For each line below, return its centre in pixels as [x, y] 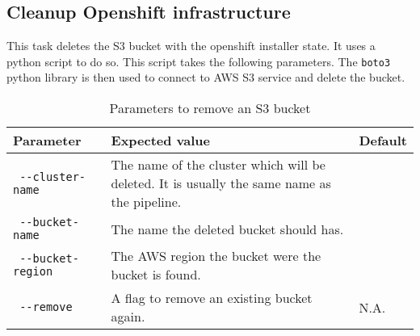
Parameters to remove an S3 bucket [210, 108]
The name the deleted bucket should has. [227, 229]
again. [128, 317]
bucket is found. [156, 275]
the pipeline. [146, 202]
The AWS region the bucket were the [216, 256]
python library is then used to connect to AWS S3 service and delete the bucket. [206, 77]
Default [383, 141]
